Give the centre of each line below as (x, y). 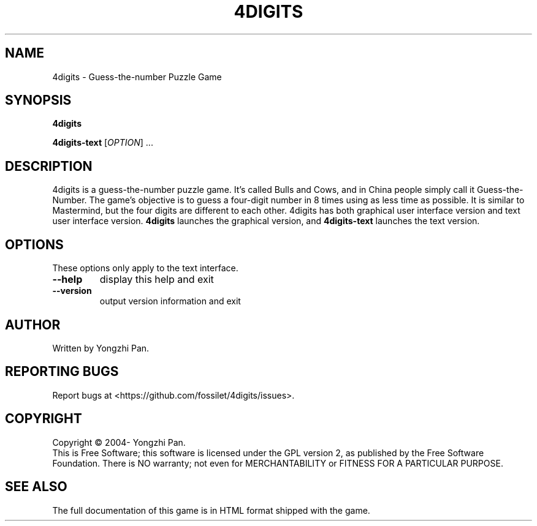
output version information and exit (170, 301)
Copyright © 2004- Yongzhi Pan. (119, 442)
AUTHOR (33, 325)
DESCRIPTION (49, 166)
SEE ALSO (36, 487)
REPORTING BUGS (62, 372)
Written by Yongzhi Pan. (101, 348)
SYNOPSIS (38, 100)
